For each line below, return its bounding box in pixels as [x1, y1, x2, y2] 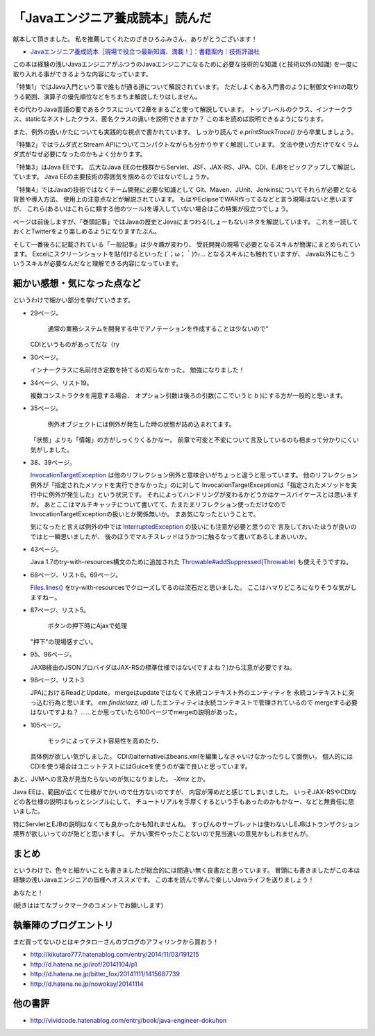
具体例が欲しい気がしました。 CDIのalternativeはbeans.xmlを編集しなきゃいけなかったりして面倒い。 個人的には [30, 753, 353, 761]
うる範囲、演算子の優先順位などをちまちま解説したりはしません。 [12, 92, 201, 101]
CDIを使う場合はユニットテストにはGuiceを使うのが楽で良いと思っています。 [30, 762, 251, 771]
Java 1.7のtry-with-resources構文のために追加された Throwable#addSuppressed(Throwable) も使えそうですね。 [30, 558, 353, 566]
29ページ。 [30, 309, 62, 317]
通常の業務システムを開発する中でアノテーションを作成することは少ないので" [47, 324, 269, 333]
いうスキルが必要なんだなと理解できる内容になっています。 [12, 259, 183, 268]
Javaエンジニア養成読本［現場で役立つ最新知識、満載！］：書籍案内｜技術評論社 [30, 47, 260, 56]
